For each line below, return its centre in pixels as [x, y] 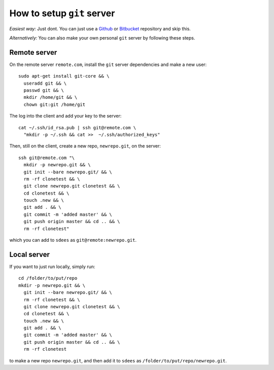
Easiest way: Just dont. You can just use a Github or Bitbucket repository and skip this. [100, 28]
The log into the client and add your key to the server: [65, 116]
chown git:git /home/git [55, 104]
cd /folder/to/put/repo [48, 278]
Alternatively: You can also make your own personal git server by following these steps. [102, 38]
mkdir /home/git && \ [50, 97]
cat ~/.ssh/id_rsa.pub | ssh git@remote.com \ [77, 127]
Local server [30, 254]
